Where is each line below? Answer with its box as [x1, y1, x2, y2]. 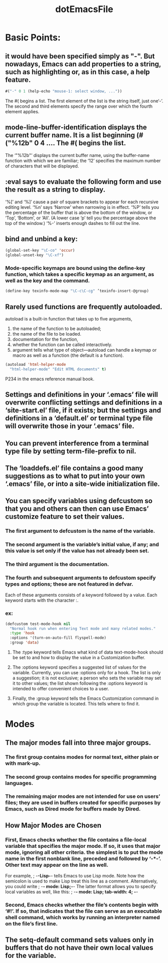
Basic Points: [5, 32, 61, 43]
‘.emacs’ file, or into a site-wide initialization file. [5, 479, 160, 488]
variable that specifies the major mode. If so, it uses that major [5, 842, 160, 849]
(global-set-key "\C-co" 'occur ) [5, 248, 75, 253]
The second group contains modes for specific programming [5, 773, 157, 780]
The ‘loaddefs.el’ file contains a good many [5, 464, 143, 472]
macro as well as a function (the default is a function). [12, 352, 124, 358]
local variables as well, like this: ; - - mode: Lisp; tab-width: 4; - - [5, 889, 138, 895]
